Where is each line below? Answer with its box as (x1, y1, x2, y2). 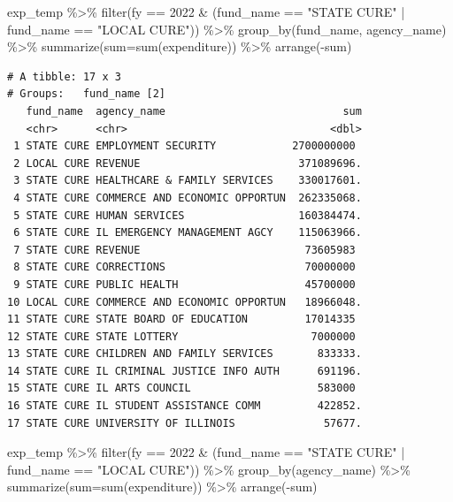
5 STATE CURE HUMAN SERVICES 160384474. (13, 209, 362, 222)
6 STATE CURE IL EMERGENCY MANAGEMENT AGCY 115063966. (13, 226, 362, 240)
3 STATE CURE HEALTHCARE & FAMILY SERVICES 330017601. (13, 174, 362, 187)
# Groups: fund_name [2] (7, 87, 165, 101)
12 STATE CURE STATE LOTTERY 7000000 (7, 330, 356, 343)
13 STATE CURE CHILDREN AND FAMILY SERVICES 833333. (7, 347, 362, 361)
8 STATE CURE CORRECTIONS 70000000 (13, 261, 356, 274)
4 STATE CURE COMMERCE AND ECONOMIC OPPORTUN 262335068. (13, 191, 362, 204)
